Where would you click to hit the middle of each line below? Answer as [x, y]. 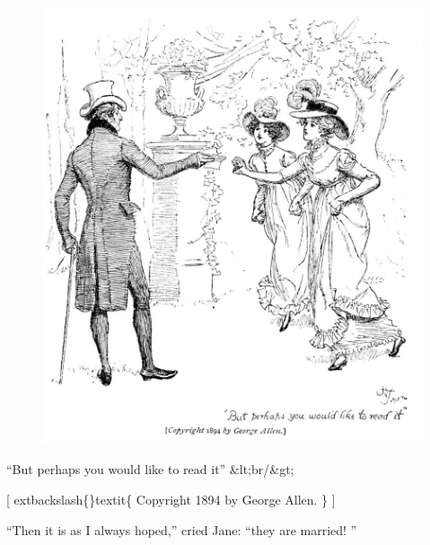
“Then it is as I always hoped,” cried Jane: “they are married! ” [182, 529]
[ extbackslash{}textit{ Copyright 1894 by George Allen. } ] [171, 499]
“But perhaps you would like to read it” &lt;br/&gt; [150, 469]
